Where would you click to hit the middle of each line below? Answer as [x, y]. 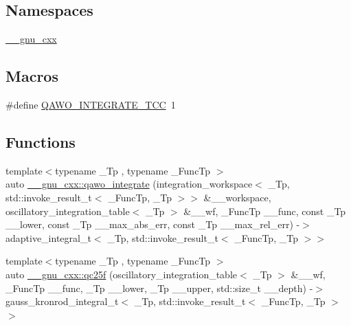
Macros [32, 76]
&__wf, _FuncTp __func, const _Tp [265, 211]
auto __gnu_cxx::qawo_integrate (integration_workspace [129, 184]
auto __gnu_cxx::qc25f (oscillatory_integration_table [122, 274]
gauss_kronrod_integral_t [62, 301]
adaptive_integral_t [48, 237]
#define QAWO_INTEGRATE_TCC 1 [91, 104]
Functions [41, 141]
